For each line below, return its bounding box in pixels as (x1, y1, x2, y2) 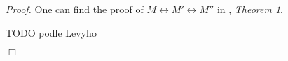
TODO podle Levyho (6, 25, 97, 40)
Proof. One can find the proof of (6, 2, 144, 16)
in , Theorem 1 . (217, 2, 283, 16)
